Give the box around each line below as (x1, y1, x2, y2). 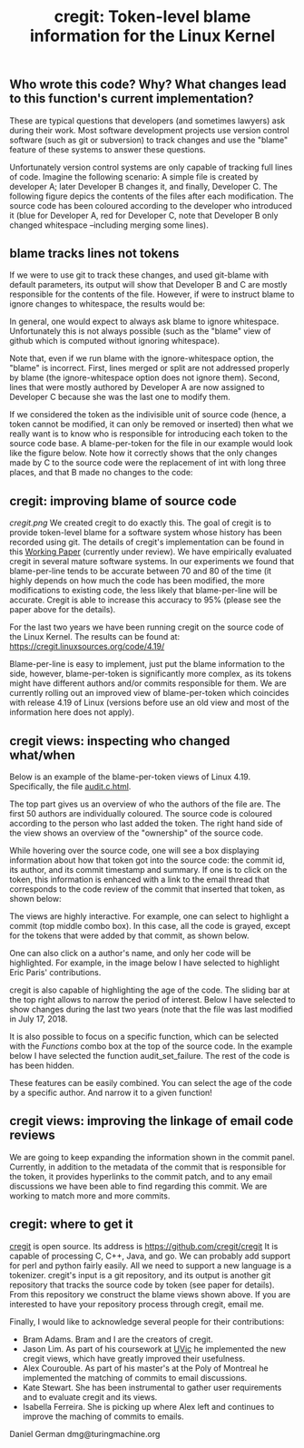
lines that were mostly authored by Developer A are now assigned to (9, 382, 265, 393)
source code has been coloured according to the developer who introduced (9, 200, 293, 210)
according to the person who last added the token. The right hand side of (9, 818, 283, 829)
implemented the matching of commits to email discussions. (22, 1372, 248, 1383)
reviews (9, 1128, 56, 1143)
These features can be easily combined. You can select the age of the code (9, 1078, 292, 1089)
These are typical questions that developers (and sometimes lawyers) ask (9, 115, 286, 126)
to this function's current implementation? (9, 91, 254, 106)
